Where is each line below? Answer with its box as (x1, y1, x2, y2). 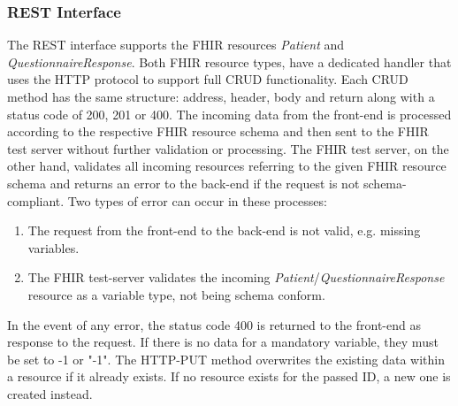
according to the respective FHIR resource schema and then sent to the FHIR (7, 122, 429, 141)
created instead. (7, 384, 93, 402)
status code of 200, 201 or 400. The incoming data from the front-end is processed (7, 104, 452, 123)
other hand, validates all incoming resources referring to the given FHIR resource (7, 157, 447, 175)
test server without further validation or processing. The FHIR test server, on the (7, 139, 449, 157)
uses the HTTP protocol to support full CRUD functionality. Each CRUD (7, 70, 408, 88)
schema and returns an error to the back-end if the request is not (7, 173, 360, 192)
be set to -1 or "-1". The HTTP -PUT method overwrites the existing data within (7, 349, 445, 368)
